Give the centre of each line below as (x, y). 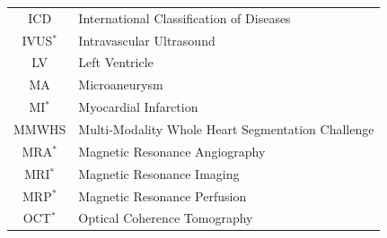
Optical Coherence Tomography (166, 218)
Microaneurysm (121, 85)
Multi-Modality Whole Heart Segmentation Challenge (226, 128)
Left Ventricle (116, 62)
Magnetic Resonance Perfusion (163, 195)
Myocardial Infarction (138, 107)
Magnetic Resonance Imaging (159, 173)
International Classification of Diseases (185, 17)
